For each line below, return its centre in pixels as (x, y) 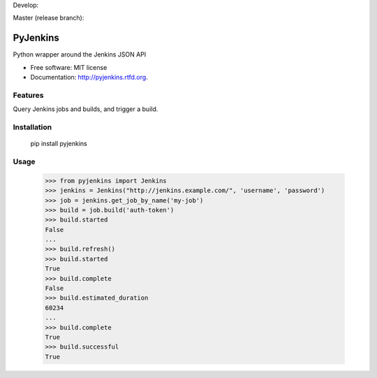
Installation (32, 127)
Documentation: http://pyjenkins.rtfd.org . (89, 78)
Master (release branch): (49, 18)
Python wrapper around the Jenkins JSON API (80, 54)
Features (28, 95)
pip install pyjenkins (59, 144)
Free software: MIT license (69, 67)
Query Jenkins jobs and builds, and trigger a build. (86, 109)
